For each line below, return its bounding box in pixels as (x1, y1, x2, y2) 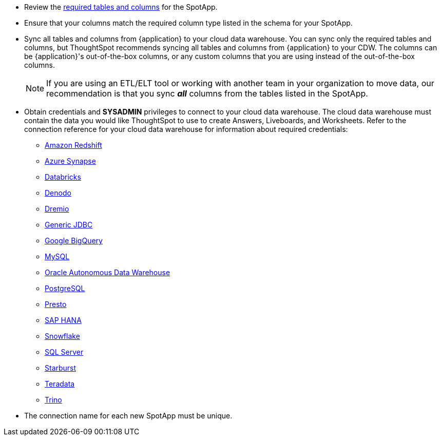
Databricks (45, 173, 81, 181)
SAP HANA (45, 316, 82, 324)
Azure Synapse (45, 157, 96, 165)
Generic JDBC (45, 220, 93, 229)
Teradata (45, 379, 75, 388)
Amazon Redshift (45, 141, 102, 149)
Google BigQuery (45, 236, 103, 245)
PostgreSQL (45, 284, 85, 293)
